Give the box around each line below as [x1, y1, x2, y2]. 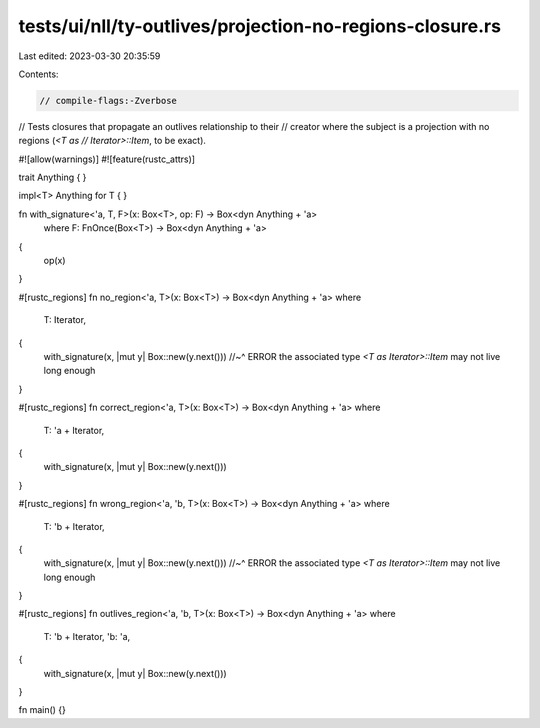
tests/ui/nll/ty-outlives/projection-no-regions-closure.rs [18, 15, 502, 37]
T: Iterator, [43, 314, 87, 326]
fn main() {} [18, 704, 67, 716]
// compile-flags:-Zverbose [39, 95, 177, 106]
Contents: [18, 68, 59, 80]
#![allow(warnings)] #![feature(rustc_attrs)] [18, 153, 195, 165]
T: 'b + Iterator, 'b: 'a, [43, 630, 131, 642]
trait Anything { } [18, 171, 87, 184]
